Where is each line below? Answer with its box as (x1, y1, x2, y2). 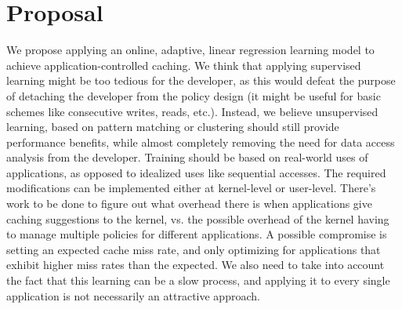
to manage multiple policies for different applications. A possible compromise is (6, 226, 387, 242)
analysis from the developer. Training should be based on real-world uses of (6, 149, 368, 165)
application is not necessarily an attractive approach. (6, 287, 260, 304)
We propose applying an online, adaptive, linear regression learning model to (6, 42, 375, 58)
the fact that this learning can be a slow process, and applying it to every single (6, 272, 390, 289)
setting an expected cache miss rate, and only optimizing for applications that (6, 241, 381, 257)
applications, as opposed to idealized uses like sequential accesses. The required (6, 164, 386, 180)
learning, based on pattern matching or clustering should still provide (6, 118, 339, 135)
